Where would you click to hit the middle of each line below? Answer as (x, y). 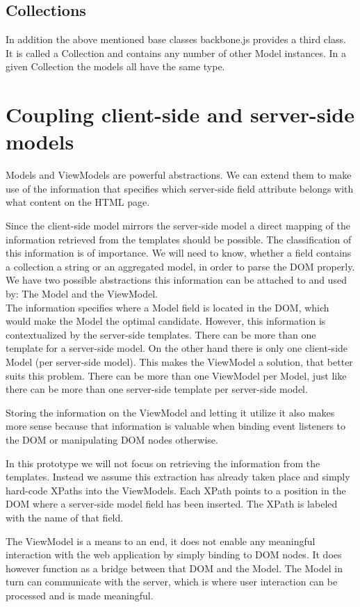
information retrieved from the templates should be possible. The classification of (179, 239)
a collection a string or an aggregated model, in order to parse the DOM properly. (180, 266)
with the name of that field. (65, 517)
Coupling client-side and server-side (180, 114)
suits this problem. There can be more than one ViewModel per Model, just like (176, 375)
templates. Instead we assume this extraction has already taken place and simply (178, 477)
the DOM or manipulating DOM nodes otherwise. (112, 439)
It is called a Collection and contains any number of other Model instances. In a (176, 52)
